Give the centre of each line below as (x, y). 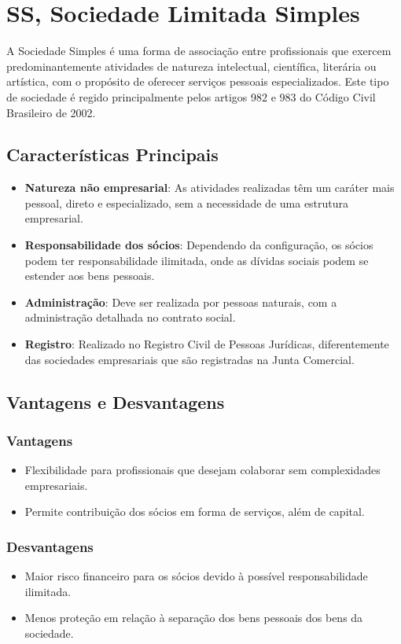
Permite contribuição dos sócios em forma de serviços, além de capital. (195, 512)
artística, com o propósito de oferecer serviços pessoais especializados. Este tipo (198, 81)
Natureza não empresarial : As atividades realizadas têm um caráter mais (210, 188)
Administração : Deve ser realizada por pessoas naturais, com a (181, 302)
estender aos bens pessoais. (90, 276)
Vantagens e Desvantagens (116, 401)
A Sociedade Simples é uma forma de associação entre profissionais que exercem (199, 51)
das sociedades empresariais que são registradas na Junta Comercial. (189, 359)
